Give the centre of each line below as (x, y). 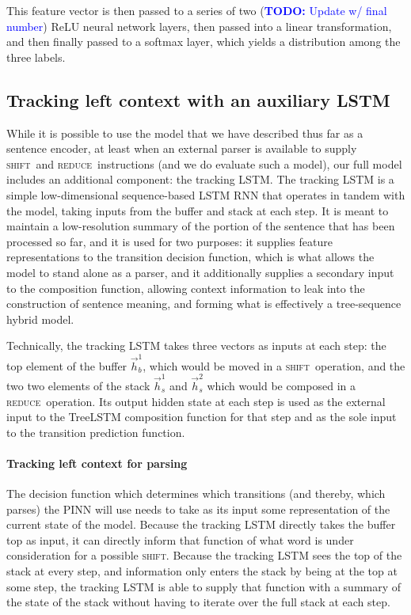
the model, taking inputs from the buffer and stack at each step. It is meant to (198, 210)
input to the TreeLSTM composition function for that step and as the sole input (202, 417)
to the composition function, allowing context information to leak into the (186, 288)
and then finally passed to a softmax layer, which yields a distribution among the (204, 42)
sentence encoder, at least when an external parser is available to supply (182, 148)
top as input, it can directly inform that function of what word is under (180, 539)
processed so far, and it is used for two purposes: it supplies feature (169, 241)
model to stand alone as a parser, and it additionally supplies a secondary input (200, 272)
